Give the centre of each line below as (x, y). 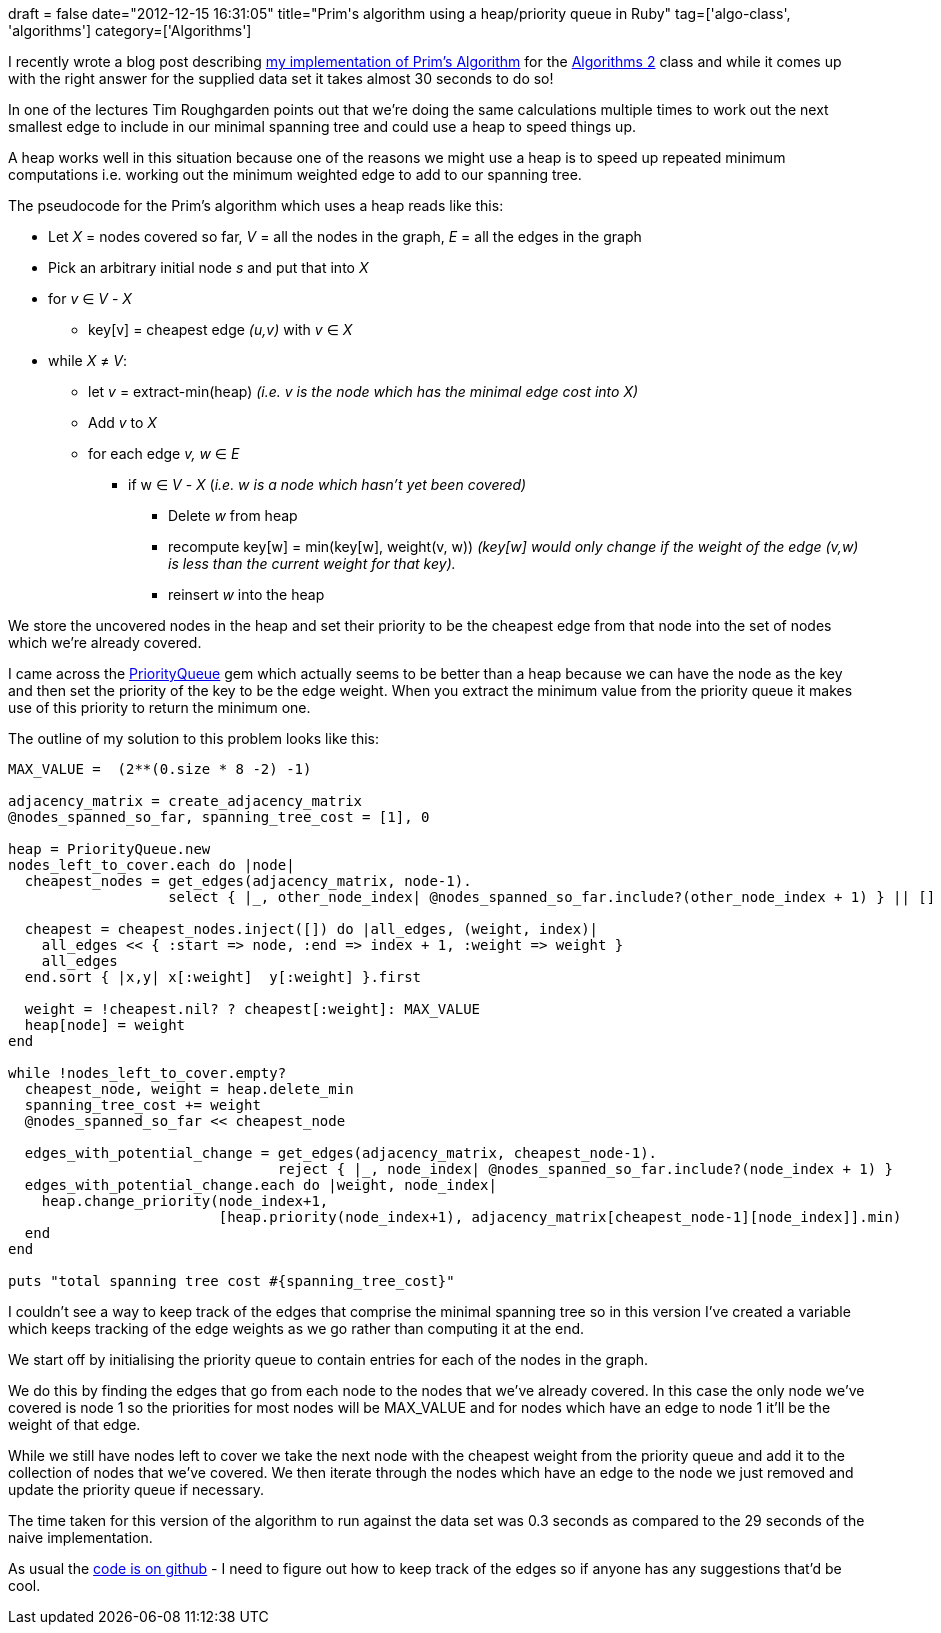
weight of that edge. (74, 1424)
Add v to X (122, 422)
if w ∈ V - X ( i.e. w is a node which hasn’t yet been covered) (327, 484)
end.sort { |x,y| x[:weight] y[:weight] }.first (223, 977)
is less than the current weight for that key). (312, 563)
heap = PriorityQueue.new (109, 849)
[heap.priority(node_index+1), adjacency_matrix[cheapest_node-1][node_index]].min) (560, 1217)
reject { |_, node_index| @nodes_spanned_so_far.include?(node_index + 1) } (585, 1169)
